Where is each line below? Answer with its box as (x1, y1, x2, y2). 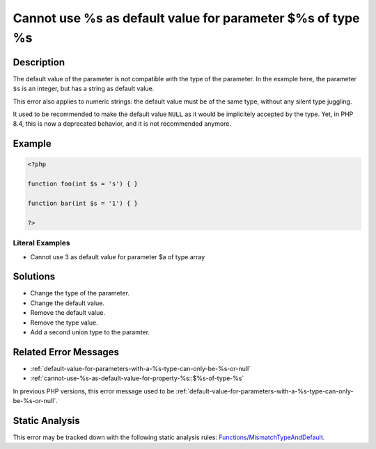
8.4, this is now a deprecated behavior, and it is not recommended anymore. (13, 120, 232, 128)
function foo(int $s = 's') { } (27, 180, 139, 188)
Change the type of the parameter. (30, 289, 130, 297)
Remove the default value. (30, 309, 106, 317)
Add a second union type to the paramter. (30, 327, 150, 336)
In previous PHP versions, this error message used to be (13, 386, 175, 395)
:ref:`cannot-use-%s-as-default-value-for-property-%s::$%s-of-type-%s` (30, 374, 244, 382)
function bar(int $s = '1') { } (27, 199, 139, 207)
